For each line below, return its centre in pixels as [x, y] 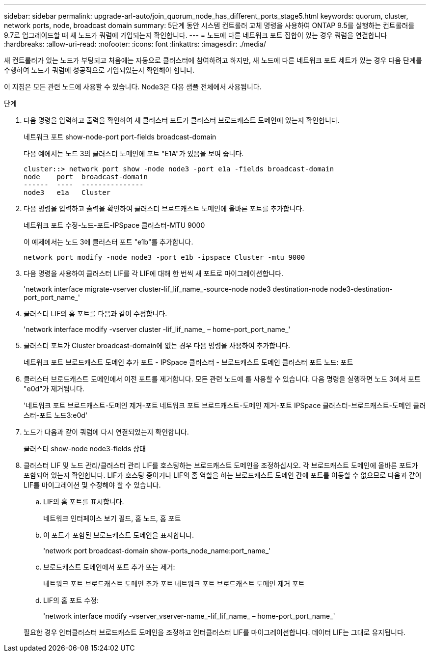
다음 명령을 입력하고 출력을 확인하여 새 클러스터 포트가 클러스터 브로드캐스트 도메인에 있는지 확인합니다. [182, 120]
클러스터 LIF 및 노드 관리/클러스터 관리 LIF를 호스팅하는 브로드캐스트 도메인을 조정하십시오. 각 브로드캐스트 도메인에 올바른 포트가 [221, 465]
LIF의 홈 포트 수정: [71, 600]
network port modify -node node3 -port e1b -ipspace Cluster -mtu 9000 [164, 257]
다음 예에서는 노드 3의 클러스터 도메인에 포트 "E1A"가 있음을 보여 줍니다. [134, 153]
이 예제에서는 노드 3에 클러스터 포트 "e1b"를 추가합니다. [108, 242]
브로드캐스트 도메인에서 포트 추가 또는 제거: [109, 567]
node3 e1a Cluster [67, 192]
